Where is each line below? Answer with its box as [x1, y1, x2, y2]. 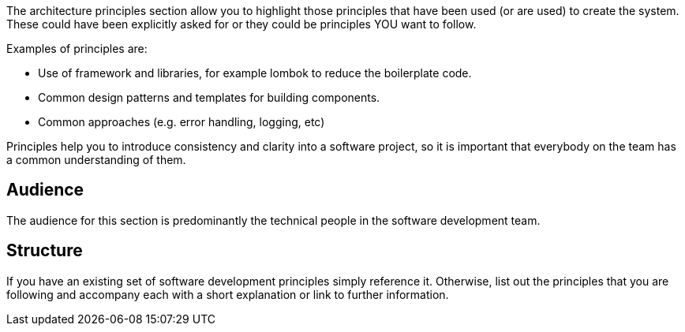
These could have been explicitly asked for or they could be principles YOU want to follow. [6, 17, 477, 31]
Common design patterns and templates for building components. [38, 91, 380, 104]
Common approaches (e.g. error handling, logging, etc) [38, 115, 325, 129]
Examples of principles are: [6, 42, 148, 55]
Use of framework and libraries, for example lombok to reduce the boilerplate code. [38, 66, 472, 80]
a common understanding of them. [6, 153, 186, 166]
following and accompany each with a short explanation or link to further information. [6, 287, 449, 301]
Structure [6, 241, 83, 261]
